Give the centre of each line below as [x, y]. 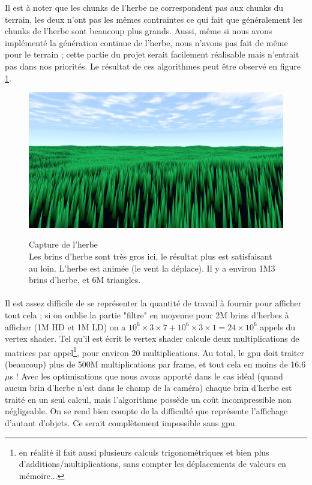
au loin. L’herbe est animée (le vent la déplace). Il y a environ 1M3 [152, 268]
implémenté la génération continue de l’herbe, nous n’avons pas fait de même [146, 42]
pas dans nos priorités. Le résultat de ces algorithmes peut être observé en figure [153, 66]
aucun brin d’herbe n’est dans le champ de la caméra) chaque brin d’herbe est [148, 388]
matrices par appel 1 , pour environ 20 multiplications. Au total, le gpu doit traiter [155, 351]
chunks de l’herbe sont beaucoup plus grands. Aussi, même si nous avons [139, 31]
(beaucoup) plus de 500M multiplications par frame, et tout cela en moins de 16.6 [155, 364]
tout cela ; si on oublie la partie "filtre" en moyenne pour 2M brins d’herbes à [147, 314]
